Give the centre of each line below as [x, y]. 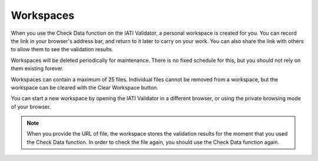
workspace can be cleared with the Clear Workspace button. [85, 87]
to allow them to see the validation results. [62, 50]
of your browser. [31, 107]
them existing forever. [37, 68]
